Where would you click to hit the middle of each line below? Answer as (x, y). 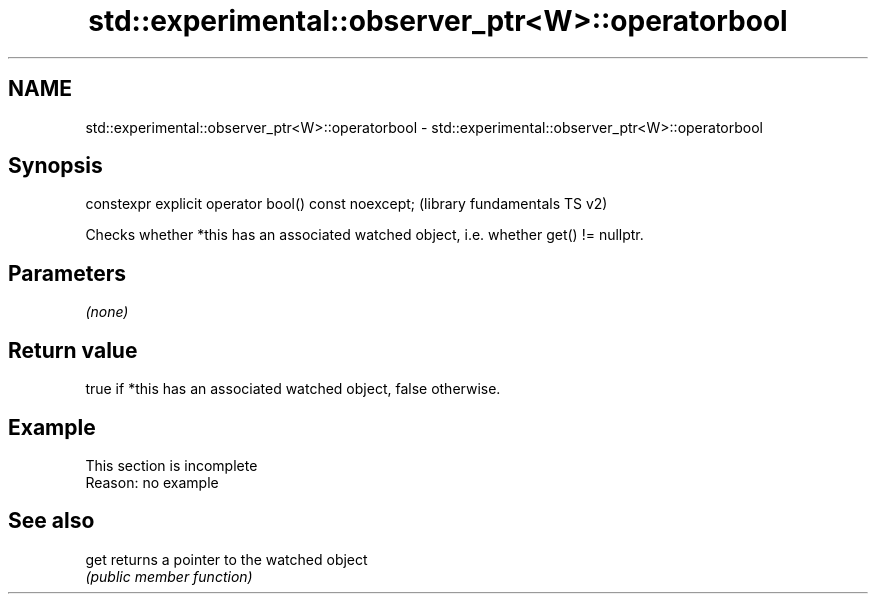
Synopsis (55, 166)
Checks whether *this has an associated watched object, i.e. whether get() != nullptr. (364, 235)
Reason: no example (152, 482)
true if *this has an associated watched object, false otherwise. (293, 389)
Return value (73, 350)
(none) (107, 312)
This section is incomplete (171, 465)
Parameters (67, 273)
